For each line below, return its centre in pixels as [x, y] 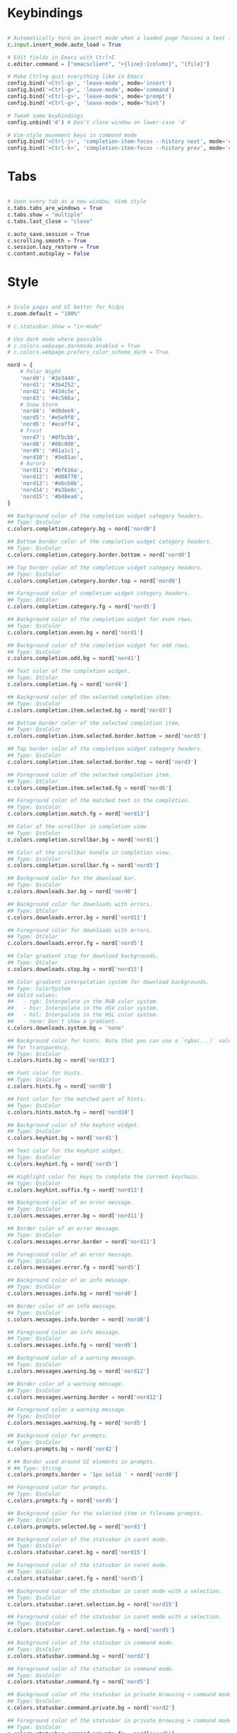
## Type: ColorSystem [39, 988]
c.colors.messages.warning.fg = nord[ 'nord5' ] [77, 1423]
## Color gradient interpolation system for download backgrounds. [109, 982]
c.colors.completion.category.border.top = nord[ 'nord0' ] [94, 581]
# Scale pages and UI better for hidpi [66, 307]
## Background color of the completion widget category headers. [105, 516]
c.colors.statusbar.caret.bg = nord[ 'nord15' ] [77, 1553]
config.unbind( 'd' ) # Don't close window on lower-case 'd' [98, 122]
